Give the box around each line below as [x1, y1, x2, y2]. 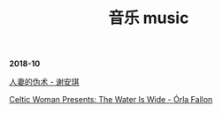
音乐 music [108, 8, 189, 28]
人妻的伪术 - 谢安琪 [9, 77, 80, 87]
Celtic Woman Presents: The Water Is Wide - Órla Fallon [9, 94, 213, 105]
